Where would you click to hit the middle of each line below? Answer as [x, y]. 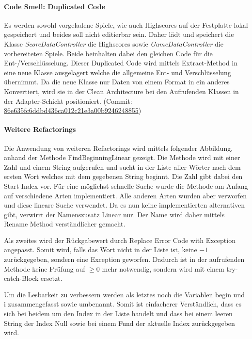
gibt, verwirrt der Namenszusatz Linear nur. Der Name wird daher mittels [114, 214]
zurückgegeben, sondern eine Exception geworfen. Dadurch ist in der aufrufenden [124, 259]
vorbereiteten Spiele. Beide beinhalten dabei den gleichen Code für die [108, 53]
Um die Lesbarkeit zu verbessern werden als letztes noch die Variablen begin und [124, 294]
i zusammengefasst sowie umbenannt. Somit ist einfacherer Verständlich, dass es [123, 304]
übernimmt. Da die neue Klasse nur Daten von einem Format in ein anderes [117, 82]
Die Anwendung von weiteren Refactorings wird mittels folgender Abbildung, [118, 148]
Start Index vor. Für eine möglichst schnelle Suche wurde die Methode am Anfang [126, 186]
